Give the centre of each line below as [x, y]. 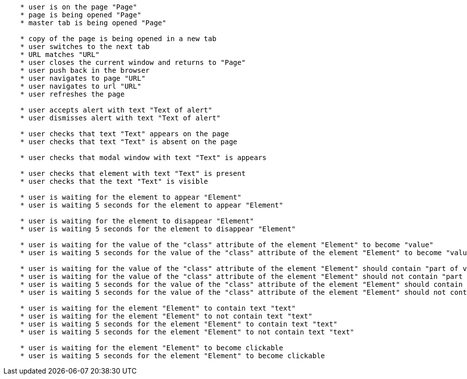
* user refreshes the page [72, 94]
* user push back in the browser [85, 70]
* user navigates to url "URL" [81, 86]
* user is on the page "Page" [78, 7]
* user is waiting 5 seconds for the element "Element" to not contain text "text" [187, 332]
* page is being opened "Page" [81, 15]
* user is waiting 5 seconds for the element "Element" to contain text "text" [179, 324]
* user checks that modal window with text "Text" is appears [143, 158]
